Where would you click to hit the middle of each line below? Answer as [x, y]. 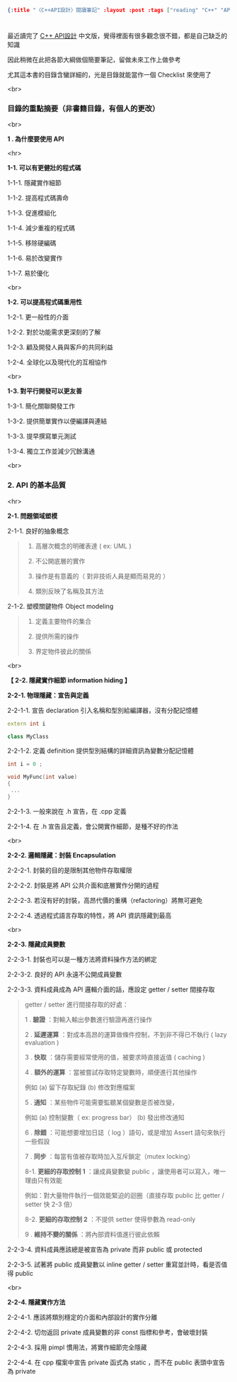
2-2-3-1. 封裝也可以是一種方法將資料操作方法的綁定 [82, 959]
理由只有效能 [43, 1180]
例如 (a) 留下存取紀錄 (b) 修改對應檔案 [80, 1087]
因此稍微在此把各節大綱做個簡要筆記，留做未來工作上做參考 [94, 60]
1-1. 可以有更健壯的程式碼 [44, 168]
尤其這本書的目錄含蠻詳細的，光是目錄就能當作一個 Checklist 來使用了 [109, 75]
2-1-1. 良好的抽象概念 [38, 531]
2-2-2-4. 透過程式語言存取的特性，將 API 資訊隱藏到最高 [89, 915]
